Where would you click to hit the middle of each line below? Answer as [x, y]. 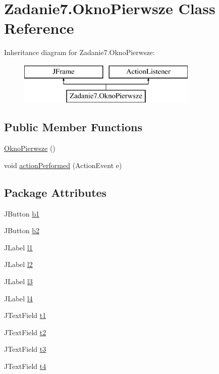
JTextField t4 [25, 366]
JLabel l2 [18, 264]
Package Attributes [56, 192]
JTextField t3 [25, 349]
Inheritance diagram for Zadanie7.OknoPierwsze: [79, 52]
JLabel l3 [18, 281]
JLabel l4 [18, 298]
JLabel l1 [18, 247]
